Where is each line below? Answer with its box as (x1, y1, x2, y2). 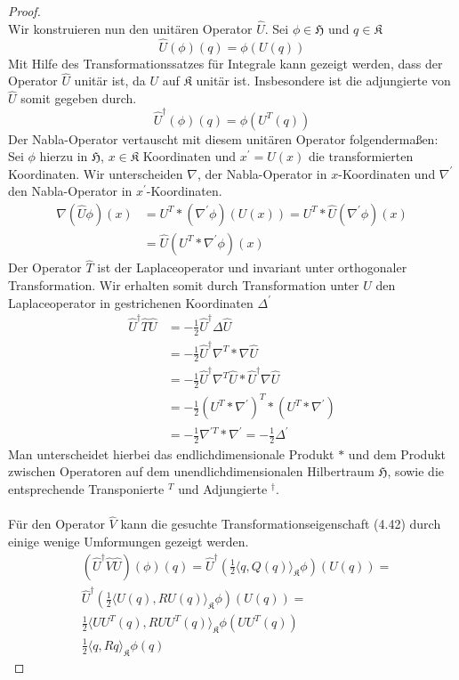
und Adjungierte (178, 480, 268, 498)
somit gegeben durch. (20, 89, 137, 108)
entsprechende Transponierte (8, 480, 165, 498)
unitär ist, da (74, 71, 146, 90)
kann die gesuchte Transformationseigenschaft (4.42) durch (120, 514, 441, 533)
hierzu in (39, 147, 88, 166)
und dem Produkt (348, 444, 447, 463)
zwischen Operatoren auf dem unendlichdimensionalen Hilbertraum (8, 462, 374, 481)
